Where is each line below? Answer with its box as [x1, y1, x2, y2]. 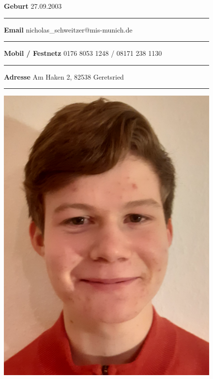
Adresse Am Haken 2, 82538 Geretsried [4, 71, 124, 82]
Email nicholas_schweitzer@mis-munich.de [4, 24, 133, 34]
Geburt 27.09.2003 [4, 1, 62, 11]
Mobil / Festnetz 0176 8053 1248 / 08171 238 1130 [4, 48, 162, 58]
